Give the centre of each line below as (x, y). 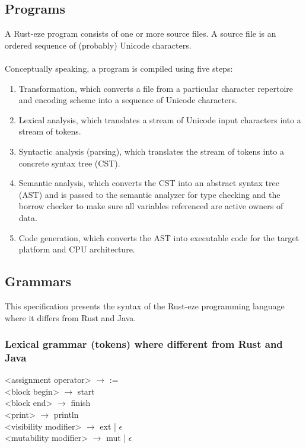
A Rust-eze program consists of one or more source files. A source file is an (141, 33)
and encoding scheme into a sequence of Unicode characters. (128, 100)
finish (81, 403)
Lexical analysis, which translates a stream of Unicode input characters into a (160, 119)
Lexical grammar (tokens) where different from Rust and (144, 344)
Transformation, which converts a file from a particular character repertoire (156, 88)
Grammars (38, 281)
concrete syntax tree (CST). (69, 163)
